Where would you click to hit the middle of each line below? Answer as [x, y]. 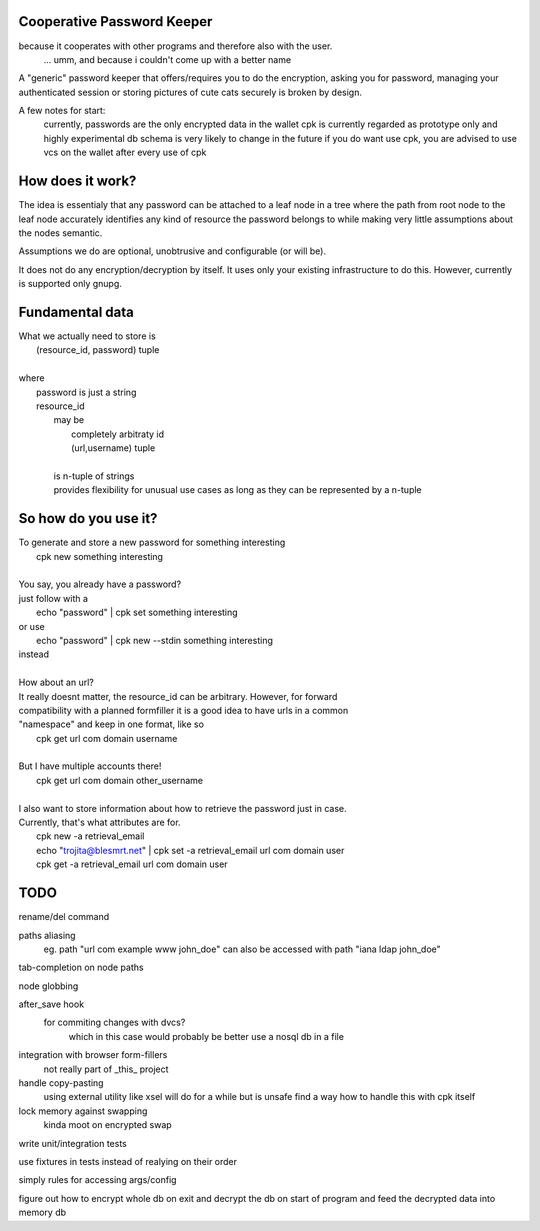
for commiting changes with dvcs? [114, 1022]
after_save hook [51, 1004]
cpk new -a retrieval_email [90, 836]
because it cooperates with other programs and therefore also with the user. [175, 46]
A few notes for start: [62, 111]
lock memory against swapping [83, 1111]
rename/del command [64, 917]
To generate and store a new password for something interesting [152, 542]
